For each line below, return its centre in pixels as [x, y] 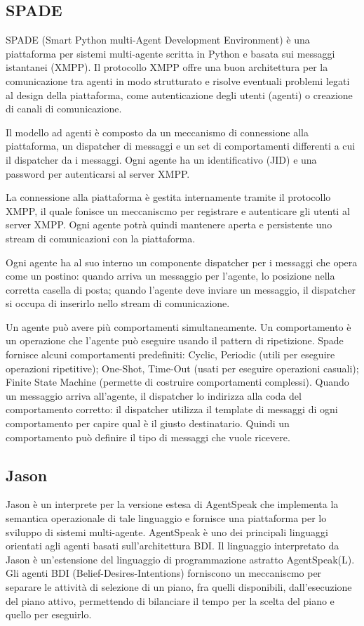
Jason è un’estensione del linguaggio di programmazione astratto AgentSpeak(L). [180, 559]
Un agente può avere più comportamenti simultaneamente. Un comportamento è [178, 326]
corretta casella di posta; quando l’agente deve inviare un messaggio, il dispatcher [181, 289]
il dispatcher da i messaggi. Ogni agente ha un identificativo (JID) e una [161, 159]
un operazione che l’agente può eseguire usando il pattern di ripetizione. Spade [175, 340]
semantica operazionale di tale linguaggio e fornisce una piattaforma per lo [166, 518]
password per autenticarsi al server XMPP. [98, 173]
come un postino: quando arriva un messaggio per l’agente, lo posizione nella [170, 276]
